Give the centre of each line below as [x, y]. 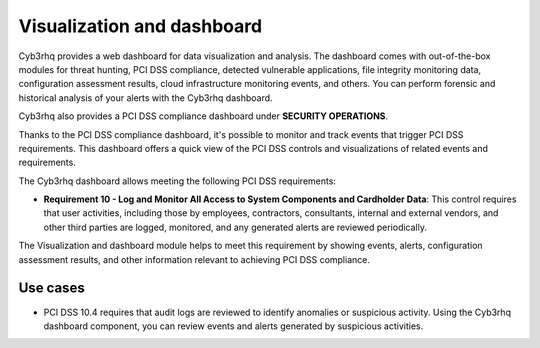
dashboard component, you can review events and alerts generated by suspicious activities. [233, 326]
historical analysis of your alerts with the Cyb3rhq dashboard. [146, 97]
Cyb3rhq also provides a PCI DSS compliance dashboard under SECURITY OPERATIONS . [203, 116]
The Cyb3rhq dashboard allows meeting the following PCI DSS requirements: [177, 181]
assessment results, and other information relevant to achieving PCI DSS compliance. [194, 259]
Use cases [51, 288]
